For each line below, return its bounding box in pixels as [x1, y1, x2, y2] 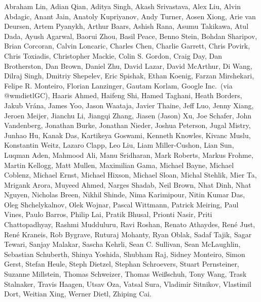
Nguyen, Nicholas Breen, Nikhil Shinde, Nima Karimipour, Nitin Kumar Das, [4, 189, 245, 200]
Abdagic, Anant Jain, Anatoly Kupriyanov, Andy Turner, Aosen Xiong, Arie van [4, 11, 256, 21]
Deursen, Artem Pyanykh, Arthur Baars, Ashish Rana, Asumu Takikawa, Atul [4, 21, 249, 31]
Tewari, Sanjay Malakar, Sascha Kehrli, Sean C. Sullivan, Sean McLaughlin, [4, 239, 241, 249]
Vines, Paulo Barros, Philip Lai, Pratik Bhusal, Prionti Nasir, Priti [4, 209, 212, 220]
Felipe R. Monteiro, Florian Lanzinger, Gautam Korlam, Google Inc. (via [4, 80, 233, 91]
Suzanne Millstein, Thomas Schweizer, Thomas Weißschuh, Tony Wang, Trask [4, 269, 247, 279]
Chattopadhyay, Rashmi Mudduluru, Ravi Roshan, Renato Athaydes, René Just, [4, 219, 255, 230]
